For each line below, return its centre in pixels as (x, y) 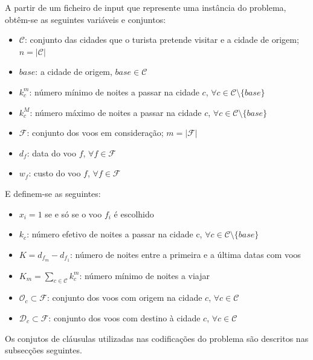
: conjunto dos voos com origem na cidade (124, 297)
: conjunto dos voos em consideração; (95, 133)
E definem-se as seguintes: (53, 193)
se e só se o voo (73, 214)
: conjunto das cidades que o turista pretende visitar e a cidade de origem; (162, 40)
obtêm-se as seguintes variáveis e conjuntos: (86, 19)
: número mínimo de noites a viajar (145, 275)
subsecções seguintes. (44, 350)
